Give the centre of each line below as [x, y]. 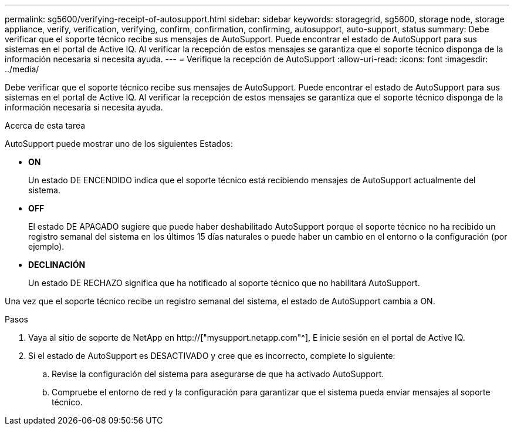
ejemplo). [46, 246]
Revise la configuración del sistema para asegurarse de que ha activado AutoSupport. [218, 374]
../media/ [22, 69]
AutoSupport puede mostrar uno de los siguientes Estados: [119, 144]
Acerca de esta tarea [45, 125]
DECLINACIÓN [57, 265]
